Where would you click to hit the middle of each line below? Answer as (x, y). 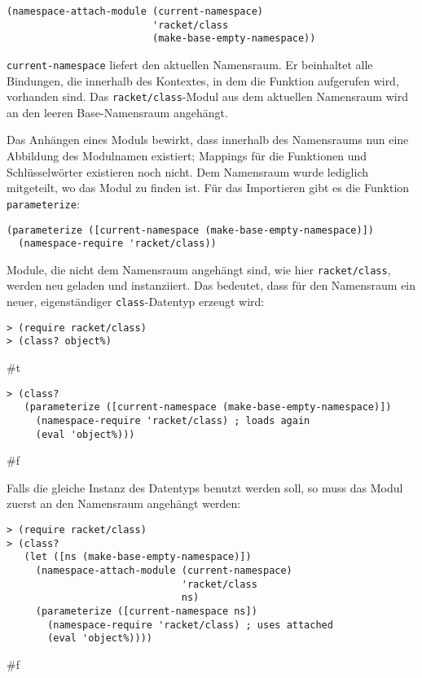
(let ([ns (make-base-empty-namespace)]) (138, 557)
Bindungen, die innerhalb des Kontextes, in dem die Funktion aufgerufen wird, (203, 80)
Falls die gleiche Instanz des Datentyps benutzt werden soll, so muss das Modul (205, 487)
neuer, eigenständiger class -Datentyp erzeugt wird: (136, 302)
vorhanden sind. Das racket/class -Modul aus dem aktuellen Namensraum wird (207, 96)
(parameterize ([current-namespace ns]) (146, 611)
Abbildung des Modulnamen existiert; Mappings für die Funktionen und (187, 156)
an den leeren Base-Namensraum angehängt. (117, 112)
